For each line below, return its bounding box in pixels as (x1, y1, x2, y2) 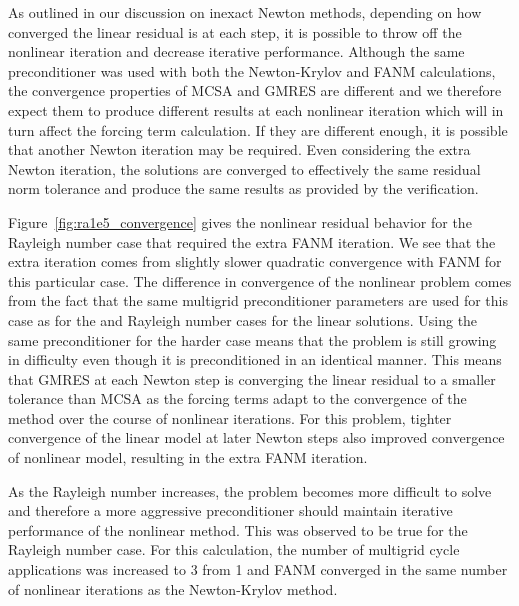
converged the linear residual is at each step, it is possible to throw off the (8, 21, 462, 42)
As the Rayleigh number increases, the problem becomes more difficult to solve (8, 480, 492, 501)
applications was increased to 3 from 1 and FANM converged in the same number (8, 559, 508, 580)
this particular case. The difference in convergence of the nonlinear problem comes (8, 270, 512, 291)
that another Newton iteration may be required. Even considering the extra (8, 139, 471, 160)
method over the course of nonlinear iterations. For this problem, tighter (8, 407, 452, 428)
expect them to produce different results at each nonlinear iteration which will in (8, 99, 504, 120)
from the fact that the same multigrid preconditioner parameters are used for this (8, 290, 508, 311)
